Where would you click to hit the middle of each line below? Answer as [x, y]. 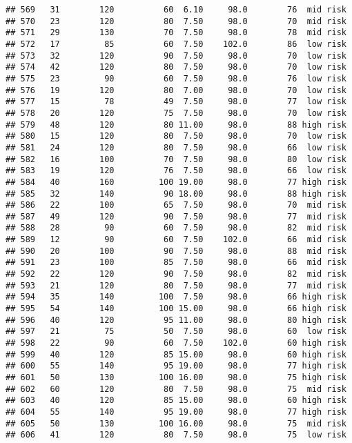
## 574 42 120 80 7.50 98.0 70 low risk [176, 67]
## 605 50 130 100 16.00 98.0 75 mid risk [176, 423]
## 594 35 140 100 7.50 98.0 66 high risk [176, 297]
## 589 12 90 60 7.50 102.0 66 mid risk [176, 240]
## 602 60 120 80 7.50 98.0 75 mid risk [176, 389]
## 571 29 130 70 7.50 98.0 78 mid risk [176, 33]
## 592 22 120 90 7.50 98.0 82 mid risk [176, 274]
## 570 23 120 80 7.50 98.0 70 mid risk [176, 21]
